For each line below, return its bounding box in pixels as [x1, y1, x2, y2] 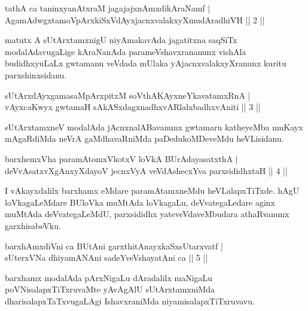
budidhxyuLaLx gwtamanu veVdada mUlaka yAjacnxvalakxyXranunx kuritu [5, 57, 286, 69]
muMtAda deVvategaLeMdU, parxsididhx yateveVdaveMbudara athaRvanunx [5, 208, 289, 220]
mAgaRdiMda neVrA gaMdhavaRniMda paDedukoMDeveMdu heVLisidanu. [5, 132, 284, 145]
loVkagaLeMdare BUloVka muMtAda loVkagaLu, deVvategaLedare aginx [5, 196, 275, 208]
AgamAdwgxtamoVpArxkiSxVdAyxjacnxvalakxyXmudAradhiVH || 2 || [5, 13, 265, 26]
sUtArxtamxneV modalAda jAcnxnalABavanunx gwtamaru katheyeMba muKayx [5, 120, 303, 133]
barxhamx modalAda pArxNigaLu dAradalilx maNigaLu [5, 271, 213, 283]
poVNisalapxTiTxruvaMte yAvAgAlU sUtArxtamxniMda [5, 283, 215, 295]
